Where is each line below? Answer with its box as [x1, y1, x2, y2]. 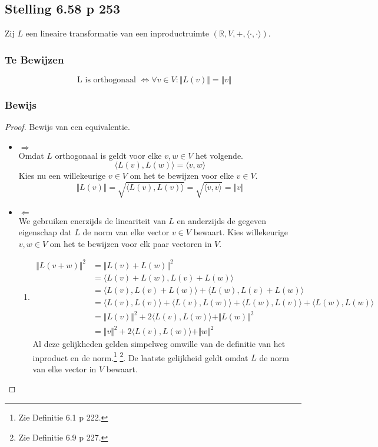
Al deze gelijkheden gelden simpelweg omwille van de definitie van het [32, 338, 286, 350]
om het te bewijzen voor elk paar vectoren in [49, 237, 212, 249]
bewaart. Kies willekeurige [193, 226, 289, 238]
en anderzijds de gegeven [177, 214, 266, 226]
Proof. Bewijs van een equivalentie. [5, 121, 130, 133]
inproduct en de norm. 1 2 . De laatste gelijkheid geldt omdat [32, 349, 248, 363]
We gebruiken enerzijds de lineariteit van [18, 214, 166, 226]
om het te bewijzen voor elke [130, 169, 234, 182]
